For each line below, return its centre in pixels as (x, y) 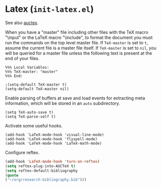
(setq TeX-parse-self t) (30, 117)
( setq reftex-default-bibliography (41, 171)
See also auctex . (22, 23)
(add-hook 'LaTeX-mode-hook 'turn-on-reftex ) (52, 161)
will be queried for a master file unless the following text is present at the (79, 53)
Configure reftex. (22, 152)
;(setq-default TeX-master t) (36, 85)
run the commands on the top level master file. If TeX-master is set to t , (77, 42)
